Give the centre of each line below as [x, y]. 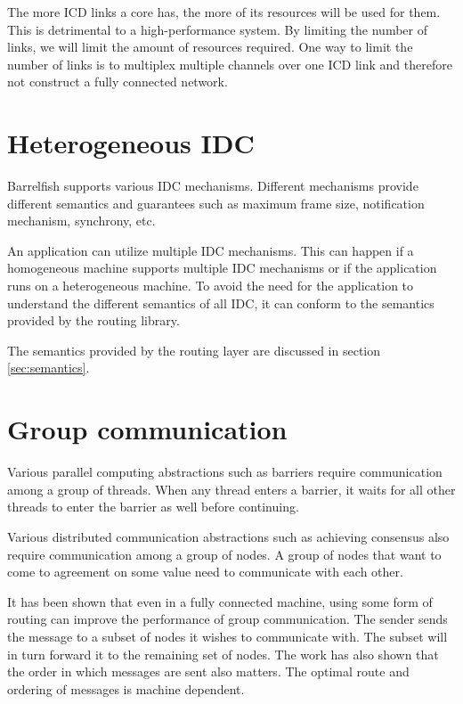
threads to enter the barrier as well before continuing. [153, 507]
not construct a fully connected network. [118, 82]
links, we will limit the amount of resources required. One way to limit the [210, 47]
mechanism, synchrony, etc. [81, 221]
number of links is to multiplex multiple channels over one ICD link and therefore [230, 64]
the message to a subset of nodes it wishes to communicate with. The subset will [227, 636]
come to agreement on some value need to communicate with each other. [205, 572]
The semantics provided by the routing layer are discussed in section [194, 350]
